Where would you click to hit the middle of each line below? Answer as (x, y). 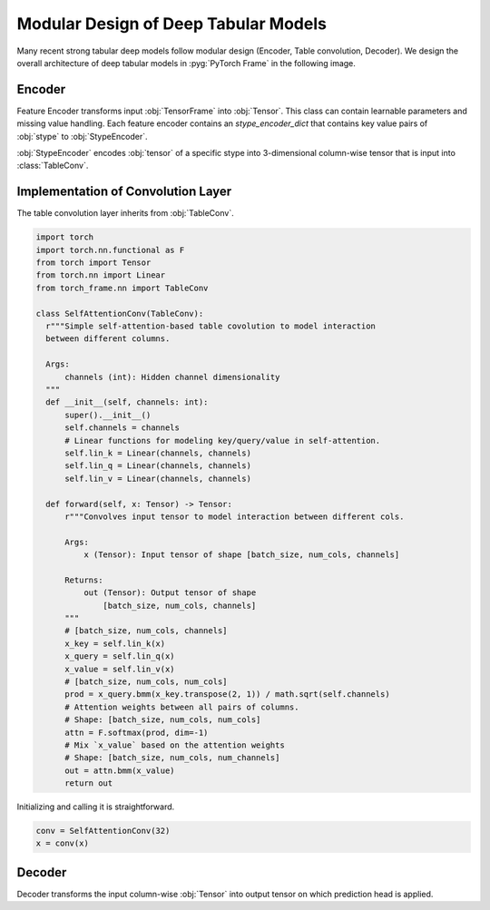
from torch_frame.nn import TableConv (122, 288)
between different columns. (108, 339)
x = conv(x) (63, 843)
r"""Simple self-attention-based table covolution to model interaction (211, 326)
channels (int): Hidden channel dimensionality (172, 377)
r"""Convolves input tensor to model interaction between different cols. (235, 516)
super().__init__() (108, 415)
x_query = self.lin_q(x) (120, 656)
